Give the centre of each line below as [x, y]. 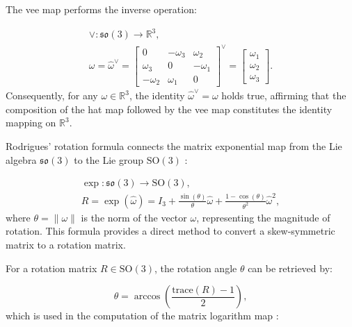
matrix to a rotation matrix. [66, 245]
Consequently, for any [52, 95]
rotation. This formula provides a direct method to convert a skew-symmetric [170, 231]
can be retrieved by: [290, 268]
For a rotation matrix [51, 268]
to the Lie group [109, 159]
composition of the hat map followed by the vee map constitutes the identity [169, 109]
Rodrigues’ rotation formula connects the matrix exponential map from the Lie [174, 145]
